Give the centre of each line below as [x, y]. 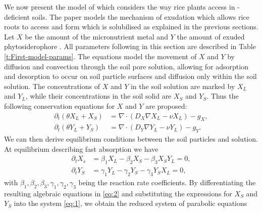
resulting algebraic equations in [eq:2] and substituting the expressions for [118, 193]
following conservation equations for [60, 105]
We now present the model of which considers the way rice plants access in [120, 7]
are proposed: [166, 105]
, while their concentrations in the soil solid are [98, 96]
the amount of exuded [211, 36]
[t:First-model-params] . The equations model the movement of [100, 56]
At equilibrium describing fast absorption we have [81, 149]
